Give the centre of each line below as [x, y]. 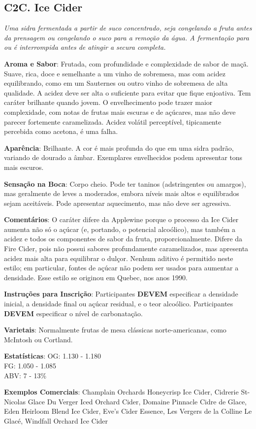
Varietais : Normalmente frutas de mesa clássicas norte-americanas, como [115, 330]
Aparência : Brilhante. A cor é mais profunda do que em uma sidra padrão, [119, 148]
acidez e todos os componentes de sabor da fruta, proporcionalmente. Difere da [123, 239]
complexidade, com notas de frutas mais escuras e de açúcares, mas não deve [120, 112]
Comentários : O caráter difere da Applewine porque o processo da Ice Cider [121, 219]
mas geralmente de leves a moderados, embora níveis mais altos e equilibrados [122, 193]
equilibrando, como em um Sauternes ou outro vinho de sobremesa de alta [116, 83]
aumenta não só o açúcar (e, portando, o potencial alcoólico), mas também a [120, 229]
